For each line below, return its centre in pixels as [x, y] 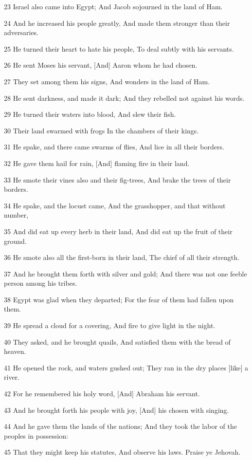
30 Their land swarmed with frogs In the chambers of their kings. [101, 130]
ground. [15, 241]
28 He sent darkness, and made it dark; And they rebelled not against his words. [124, 98]
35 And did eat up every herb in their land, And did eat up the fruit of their [118, 231]
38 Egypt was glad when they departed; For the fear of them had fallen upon [119, 299]
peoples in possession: [36, 435]
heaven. [15, 351]
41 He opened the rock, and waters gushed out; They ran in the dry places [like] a [126, 367]
